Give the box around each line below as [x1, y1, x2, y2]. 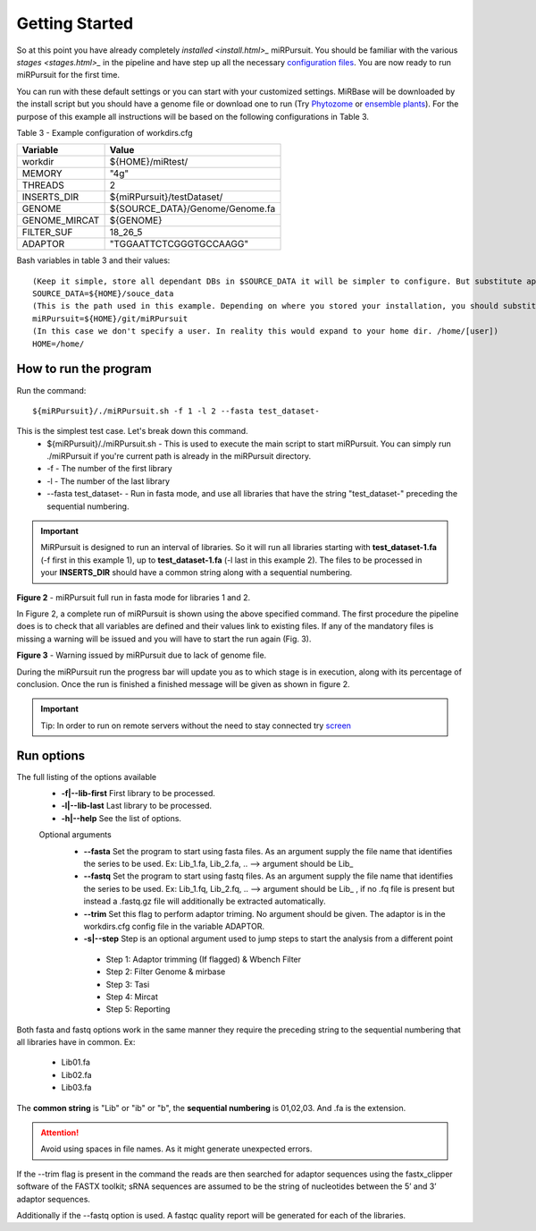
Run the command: [16, 385, 87, 395]
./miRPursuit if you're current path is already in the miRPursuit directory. [46, 451, 312, 462]
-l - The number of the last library [46, 475, 170, 487]
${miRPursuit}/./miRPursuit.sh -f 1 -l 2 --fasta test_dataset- [32, 405, 321, 416]
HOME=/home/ [32, 338, 85, 349]
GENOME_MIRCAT [21, 215, 100, 227]
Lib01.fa [61, 1057, 91, 1068]
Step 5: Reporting [105, 1004, 171, 1015]
